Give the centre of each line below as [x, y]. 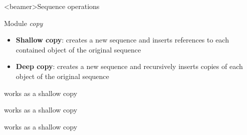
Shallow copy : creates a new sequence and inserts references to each [122, 40]
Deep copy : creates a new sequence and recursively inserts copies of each [129, 66]
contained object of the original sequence [78, 49]
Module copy [24, 23]
